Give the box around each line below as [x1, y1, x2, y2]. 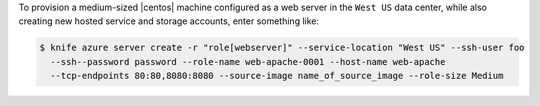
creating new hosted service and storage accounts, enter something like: [18, 15, 320, 27]
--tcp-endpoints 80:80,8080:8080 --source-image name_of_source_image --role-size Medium [50, 70, 504, 82]
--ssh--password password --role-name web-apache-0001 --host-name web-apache [50, 56, 446, 67]
